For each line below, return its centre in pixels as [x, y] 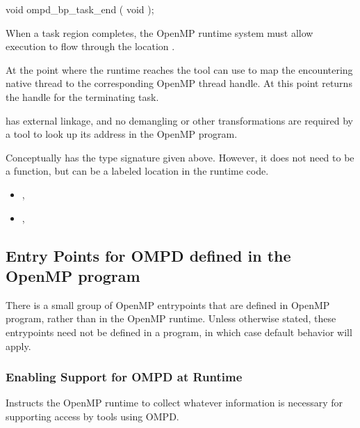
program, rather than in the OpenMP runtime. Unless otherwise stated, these [171, 318]
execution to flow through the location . [90, 46]
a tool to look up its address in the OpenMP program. [122, 134]
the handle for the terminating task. [82, 96]
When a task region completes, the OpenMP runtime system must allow [159, 32]
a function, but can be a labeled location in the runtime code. [137, 171]
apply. [18, 346]
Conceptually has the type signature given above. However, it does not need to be [180, 157]
